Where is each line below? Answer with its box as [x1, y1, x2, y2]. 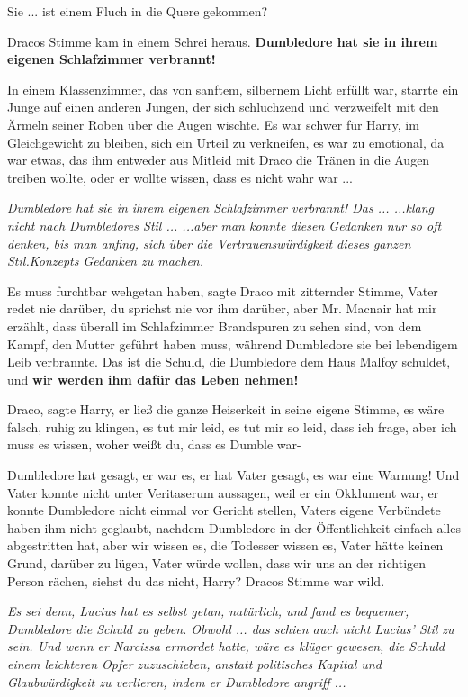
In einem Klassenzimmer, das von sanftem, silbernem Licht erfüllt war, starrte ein [7, 79, 459, 98]
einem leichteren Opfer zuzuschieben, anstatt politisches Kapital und [7, 655, 382, 673]
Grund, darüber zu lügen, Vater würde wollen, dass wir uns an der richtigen [7, 554, 427, 573]
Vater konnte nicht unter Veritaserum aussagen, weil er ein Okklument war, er [7, 483, 439, 502]
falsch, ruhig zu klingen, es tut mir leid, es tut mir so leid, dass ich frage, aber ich [7, 417, 457, 436]
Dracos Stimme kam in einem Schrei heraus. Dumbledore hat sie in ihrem [7, 32, 438, 50]
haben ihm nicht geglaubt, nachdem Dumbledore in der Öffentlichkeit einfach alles [7, 518, 461, 537]
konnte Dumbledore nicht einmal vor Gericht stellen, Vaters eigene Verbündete [7, 501, 441, 520]
